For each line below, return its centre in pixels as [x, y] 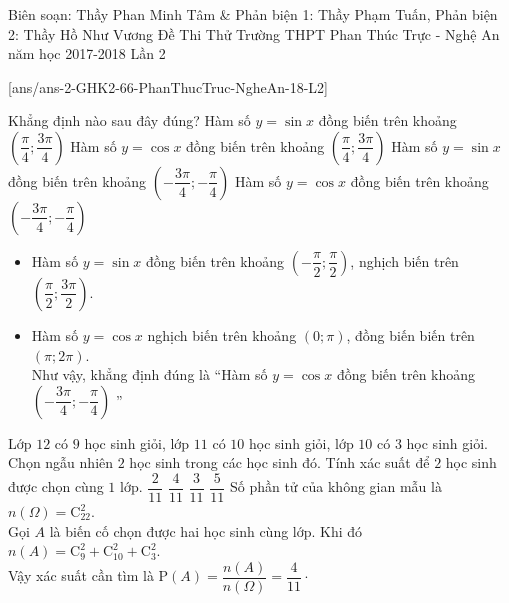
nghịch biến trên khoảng [222, 334]
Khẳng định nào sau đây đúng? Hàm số [129, 120]
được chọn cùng [56, 486]
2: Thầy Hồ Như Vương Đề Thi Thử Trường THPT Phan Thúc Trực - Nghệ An [254, 33]
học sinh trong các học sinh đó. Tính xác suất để [279, 462]
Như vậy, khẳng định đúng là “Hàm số [149, 374]
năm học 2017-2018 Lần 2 [87, 53]
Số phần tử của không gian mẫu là [335, 486]
